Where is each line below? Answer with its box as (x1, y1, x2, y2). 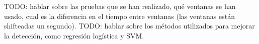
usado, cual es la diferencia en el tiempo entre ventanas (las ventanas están (4, 10, 235, 21)
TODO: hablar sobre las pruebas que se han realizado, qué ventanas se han (4, 1, 236, 11)
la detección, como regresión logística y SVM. (4, 30, 144, 40)
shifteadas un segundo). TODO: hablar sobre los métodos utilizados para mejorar (4, 20, 255, 31)
